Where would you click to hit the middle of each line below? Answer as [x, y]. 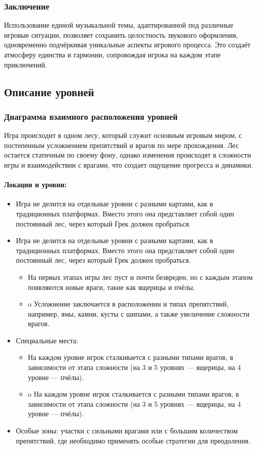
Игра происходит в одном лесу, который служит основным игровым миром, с [123, 135]
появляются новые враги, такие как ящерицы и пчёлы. [111, 287]
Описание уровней [49, 91]
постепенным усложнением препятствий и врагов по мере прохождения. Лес [121, 145]
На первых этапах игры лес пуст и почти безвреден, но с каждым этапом [140, 277]
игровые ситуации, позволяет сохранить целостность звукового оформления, [121, 34]
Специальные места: [47, 340]
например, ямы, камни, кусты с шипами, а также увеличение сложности [139, 313]
